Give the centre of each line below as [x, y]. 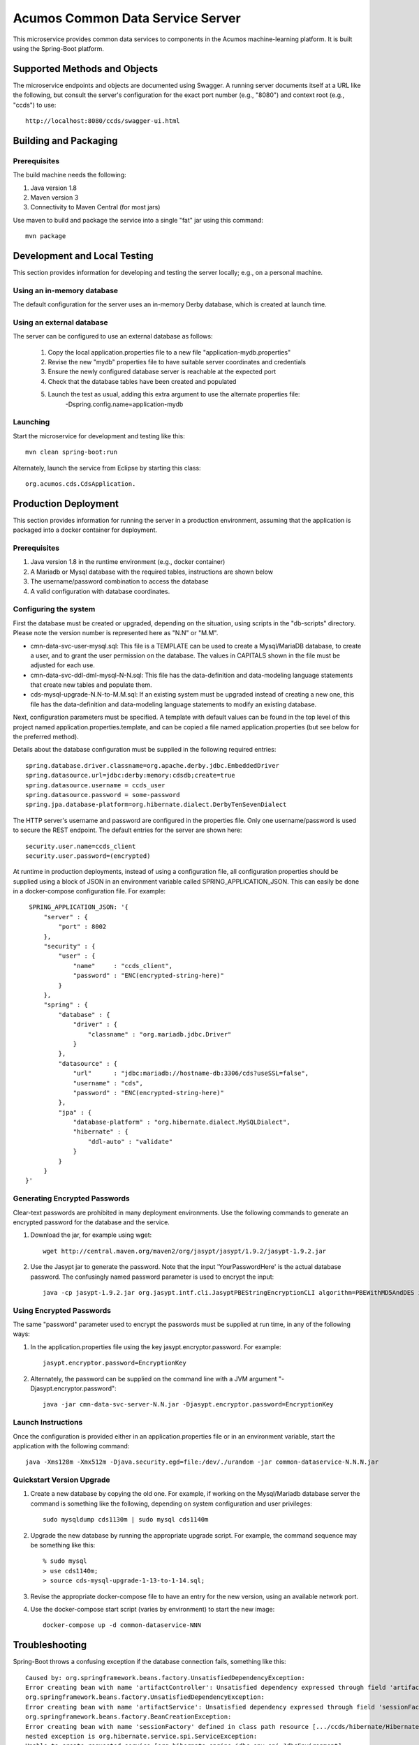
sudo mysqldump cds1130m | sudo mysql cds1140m [126, 1520]
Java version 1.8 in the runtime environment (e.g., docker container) [128, 562]
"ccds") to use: [35, 105]
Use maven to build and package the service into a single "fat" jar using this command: [138, 220]
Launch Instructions [48, 1423]
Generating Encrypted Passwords [71, 1198]
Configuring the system [54, 609]
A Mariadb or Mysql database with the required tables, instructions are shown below [152, 572]
